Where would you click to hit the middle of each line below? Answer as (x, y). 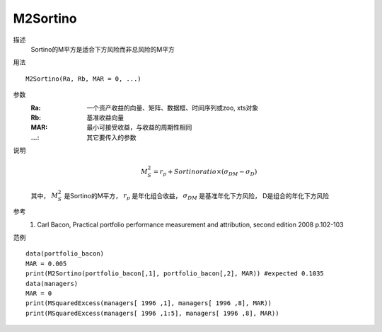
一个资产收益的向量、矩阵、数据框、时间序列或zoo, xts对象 (173, 108)
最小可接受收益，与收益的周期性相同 (139, 127)
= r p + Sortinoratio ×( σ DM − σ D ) (205, 172)
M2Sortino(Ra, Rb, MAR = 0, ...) (83, 79)
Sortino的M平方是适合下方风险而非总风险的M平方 (103, 49)
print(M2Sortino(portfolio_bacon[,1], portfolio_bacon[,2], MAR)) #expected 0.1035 (175, 274)
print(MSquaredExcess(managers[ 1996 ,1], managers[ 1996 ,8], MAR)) (149, 303)
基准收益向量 (105, 118)
